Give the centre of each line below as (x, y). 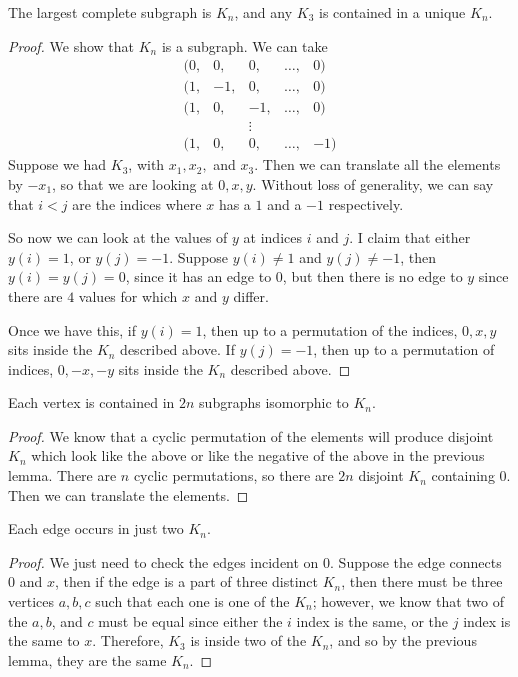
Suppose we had (57, 164)
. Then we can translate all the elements (377, 164)
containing (463, 475)
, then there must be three (422, 581)
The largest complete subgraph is (110, 12)
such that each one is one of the (192, 601)
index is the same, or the (372, 620)
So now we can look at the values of (118, 237)
